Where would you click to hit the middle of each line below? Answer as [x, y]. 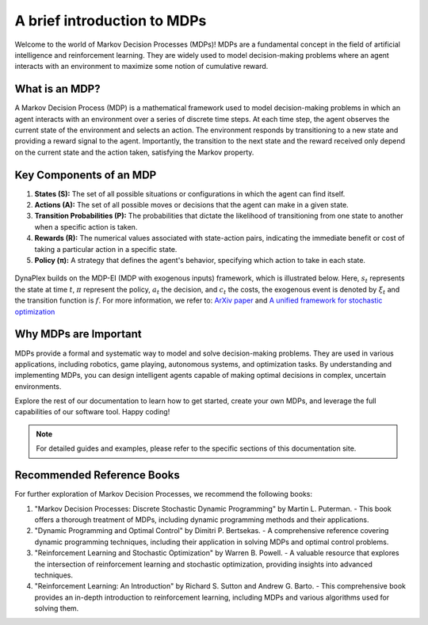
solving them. [57, 608]
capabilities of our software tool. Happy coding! [92, 412]
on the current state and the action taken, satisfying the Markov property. [134, 152]
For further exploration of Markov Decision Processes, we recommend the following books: [164, 494]
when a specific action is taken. [86, 227]
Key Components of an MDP [86, 175]
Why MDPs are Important [78, 334]
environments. [38, 386]
